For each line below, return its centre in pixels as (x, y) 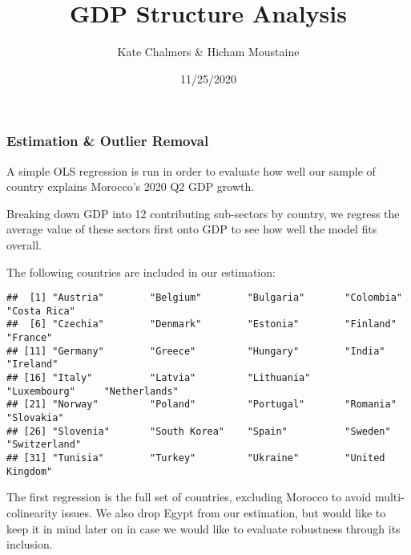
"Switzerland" (44, 445)
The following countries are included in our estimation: (141, 271)
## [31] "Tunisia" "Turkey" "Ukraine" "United (196, 458)
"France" (30, 338)
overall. (24, 244)
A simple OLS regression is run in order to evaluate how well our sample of (191, 170)
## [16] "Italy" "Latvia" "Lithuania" (159, 378)
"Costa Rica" (41, 311)
